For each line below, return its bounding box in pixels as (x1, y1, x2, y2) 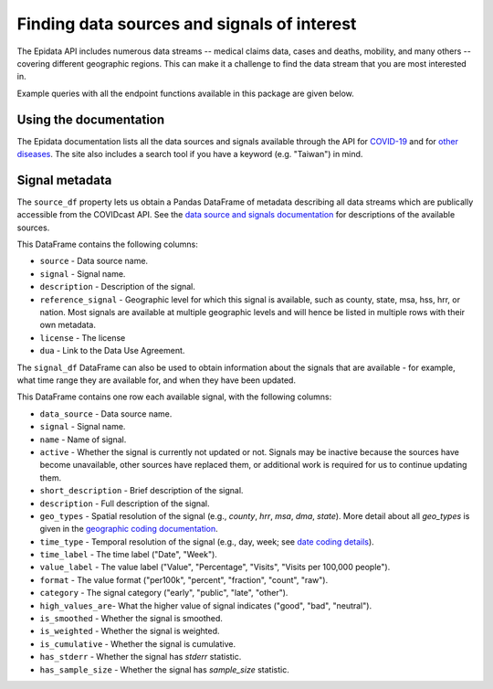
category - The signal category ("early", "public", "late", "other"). (39, 588, 288, 599)
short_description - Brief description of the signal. (39, 485, 244, 496)
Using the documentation (16, 111, 165, 127)
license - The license (39, 332, 126, 343)
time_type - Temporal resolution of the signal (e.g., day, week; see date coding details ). (39, 535, 374, 547)
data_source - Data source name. (39, 408, 173, 419)
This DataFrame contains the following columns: (16, 238, 198, 250)
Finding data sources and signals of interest (16, 14, 357, 34)
